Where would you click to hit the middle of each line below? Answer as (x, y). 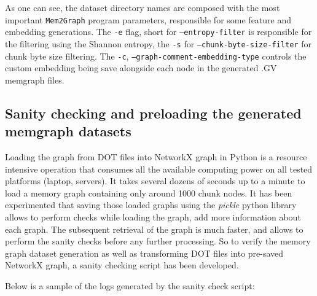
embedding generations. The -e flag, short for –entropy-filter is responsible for (158, 32)
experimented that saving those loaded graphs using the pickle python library (151, 205)
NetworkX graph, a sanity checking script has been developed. (122, 265)
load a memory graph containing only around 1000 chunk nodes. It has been (149, 193)
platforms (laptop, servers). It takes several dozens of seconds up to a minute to (155, 181)
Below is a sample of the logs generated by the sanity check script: (130, 285)
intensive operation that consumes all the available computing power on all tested (159, 169)
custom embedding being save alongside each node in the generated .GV (141, 68)
